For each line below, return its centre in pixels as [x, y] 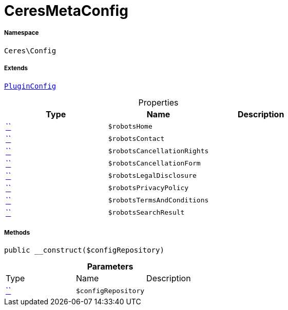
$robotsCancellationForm [154, 163]
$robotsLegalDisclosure [152, 176]
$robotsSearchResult [146, 213]
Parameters [110, 267]
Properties [158, 102]
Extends [16, 68]
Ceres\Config [30, 50]
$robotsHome [130, 127]
